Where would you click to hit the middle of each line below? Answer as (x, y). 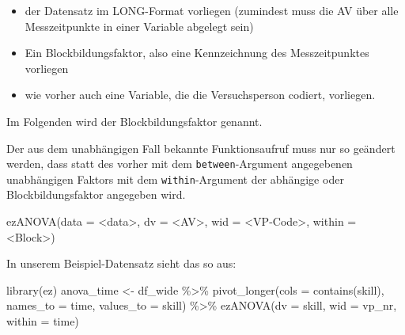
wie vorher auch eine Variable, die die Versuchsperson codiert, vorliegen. (200, 95)
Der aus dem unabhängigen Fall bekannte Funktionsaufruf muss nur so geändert (201, 148)
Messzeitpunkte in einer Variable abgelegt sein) (139, 26)
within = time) (43, 321)
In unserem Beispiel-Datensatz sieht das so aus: (121, 263)
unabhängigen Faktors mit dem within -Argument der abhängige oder (175, 179)
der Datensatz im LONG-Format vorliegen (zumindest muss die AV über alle (212, 10)
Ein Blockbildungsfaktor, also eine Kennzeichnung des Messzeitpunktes (197, 53)
